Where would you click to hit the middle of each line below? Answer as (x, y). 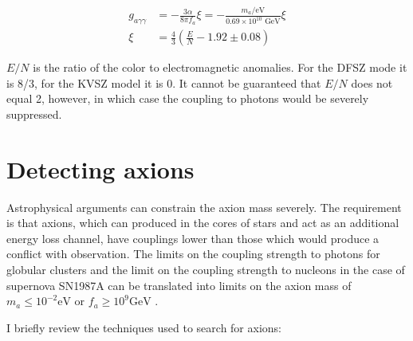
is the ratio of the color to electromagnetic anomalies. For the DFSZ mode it (220, 67)
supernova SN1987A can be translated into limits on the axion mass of (179, 285)
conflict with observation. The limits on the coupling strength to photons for (193, 254)
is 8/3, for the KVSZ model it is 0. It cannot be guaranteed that (164, 82)
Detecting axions (100, 169)
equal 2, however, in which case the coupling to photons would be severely (188, 98)
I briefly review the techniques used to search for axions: (144, 327)
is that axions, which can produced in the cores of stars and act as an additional (203, 223)
